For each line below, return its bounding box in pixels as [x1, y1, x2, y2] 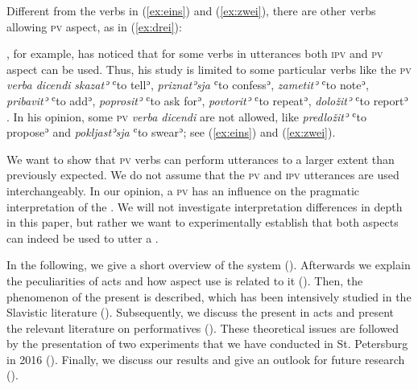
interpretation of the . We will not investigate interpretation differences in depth [6, 198, 403, 215]
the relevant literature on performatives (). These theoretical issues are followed [6, 319, 399, 336]
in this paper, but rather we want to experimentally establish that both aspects [6, 214, 399, 231]
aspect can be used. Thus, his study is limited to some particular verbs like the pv [6, 60, 412, 77]
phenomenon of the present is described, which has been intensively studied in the [6, 288, 412, 305]
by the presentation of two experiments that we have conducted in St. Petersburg [6, 335, 408, 352]
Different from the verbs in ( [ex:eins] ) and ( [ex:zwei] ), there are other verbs [6, 2, 376, 18]
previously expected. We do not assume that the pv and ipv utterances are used [6, 166, 399, 183]
